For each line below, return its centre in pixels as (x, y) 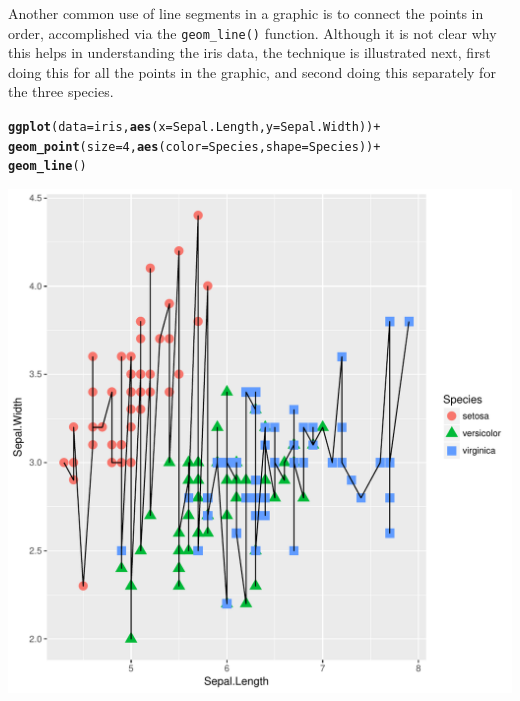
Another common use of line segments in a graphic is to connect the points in (246, 13)
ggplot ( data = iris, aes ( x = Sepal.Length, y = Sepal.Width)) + (194, 127)
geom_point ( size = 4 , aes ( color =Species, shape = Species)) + (194, 146)
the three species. (61, 91)
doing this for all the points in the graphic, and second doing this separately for (252, 71)
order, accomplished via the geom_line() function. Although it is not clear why (252, 32)
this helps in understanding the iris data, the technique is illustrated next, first (249, 52)
